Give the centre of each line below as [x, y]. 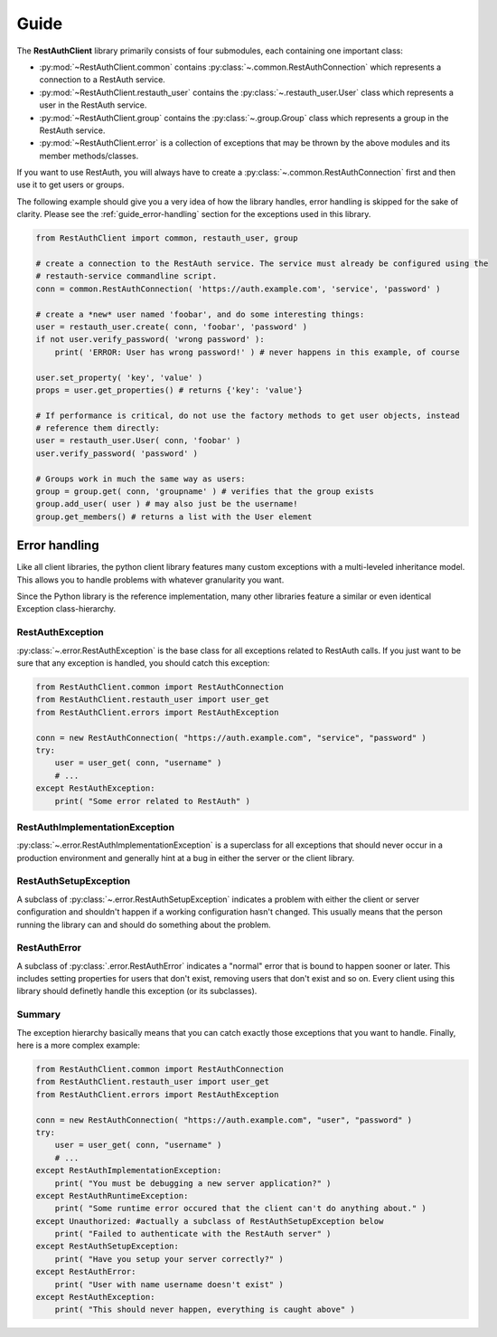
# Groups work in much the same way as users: [141, 479]
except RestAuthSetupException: [108, 1247]
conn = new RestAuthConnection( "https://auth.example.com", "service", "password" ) [231, 738]
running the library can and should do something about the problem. [144, 925]
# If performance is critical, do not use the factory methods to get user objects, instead [248, 415]
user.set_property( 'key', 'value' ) [119, 377]
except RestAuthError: [86, 1272]
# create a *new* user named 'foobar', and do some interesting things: [200, 314]
